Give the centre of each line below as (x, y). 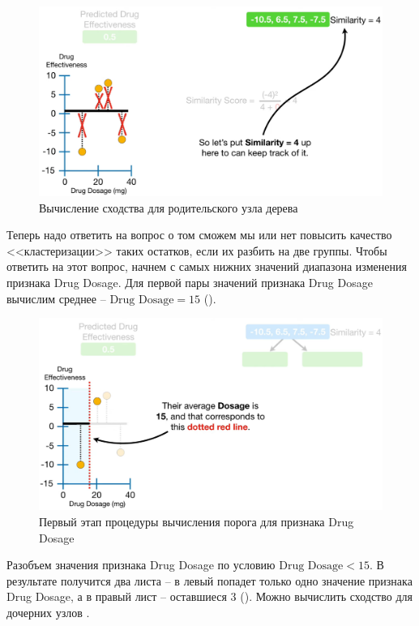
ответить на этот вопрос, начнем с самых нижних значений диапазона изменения (207, 266)
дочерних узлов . (48, 612)
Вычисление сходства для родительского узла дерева (169, 207)
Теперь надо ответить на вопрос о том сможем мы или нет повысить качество (199, 235)
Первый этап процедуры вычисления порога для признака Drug (197, 521)
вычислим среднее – (56, 298)
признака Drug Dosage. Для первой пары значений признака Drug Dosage (190, 282)
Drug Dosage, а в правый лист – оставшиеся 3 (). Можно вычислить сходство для (209, 596)
